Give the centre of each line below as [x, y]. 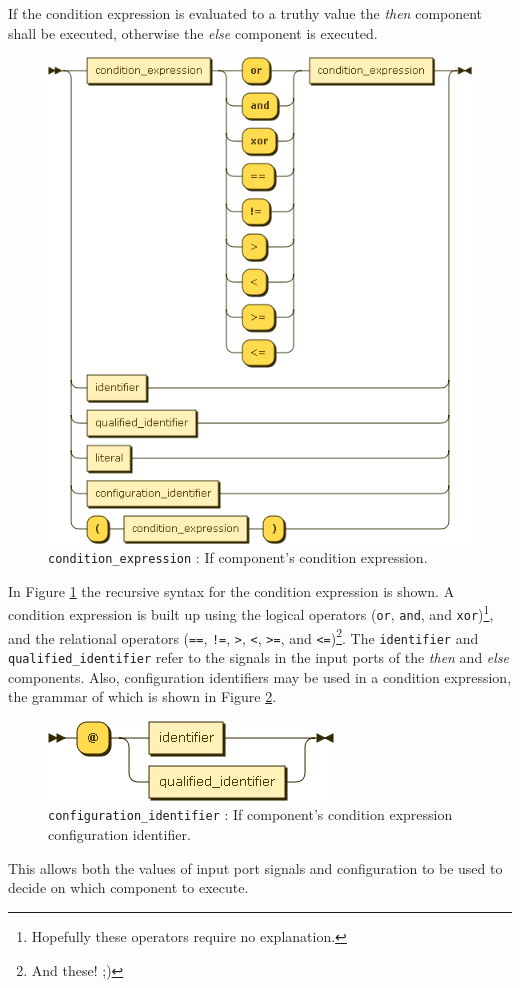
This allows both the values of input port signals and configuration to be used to [255, 867]
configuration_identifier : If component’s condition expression [250, 814]
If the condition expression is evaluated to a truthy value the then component [245, 13]
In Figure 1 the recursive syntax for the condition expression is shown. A [231, 590]
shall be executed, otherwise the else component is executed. [193, 32]
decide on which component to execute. [128, 887]
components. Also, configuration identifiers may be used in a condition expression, [260, 676]
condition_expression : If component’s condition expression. [238, 557]
